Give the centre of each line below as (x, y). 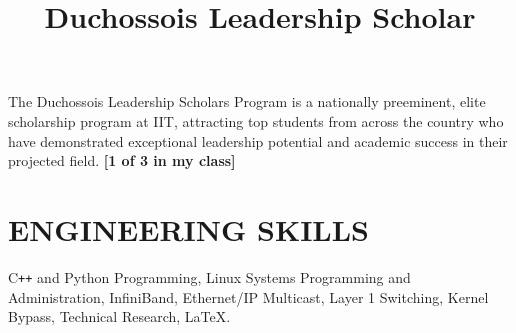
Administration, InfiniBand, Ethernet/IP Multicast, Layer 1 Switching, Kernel (248, 296)
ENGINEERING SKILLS (189, 228)
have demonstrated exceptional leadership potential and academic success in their (258, 140)
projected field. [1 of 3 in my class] (122, 160)
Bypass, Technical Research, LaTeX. (119, 316)
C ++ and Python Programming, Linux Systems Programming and (209, 276)
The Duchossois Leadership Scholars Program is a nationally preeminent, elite (247, 101)
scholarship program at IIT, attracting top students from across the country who (256, 120)
